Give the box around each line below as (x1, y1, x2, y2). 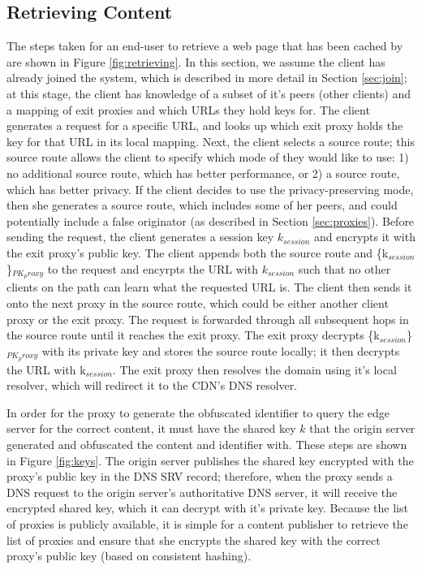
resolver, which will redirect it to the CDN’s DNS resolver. (6, 377, 298, 394)
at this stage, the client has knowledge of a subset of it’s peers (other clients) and (6, 84, 411, 101)
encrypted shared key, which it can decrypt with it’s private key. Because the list (6, 499, 408, 516)
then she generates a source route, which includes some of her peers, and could (6, 196, 398, 214)
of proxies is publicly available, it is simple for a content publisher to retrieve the (6, 515, 408, 532)
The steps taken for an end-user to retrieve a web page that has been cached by (6, 37, 403, 54)
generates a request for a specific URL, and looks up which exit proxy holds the (6, 117, 403, 134)
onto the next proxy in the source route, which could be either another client (6, 294, 389, 311)
